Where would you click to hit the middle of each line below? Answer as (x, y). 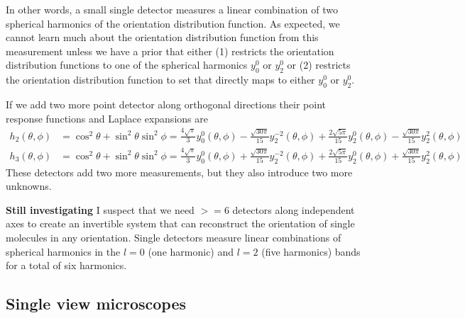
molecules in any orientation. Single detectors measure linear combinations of (174, 238)
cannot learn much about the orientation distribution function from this (162, 37)
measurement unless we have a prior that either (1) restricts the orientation (170, 51)
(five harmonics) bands (311, 251)
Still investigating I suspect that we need (100, 209)
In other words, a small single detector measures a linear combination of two (172, 9)
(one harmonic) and (191, 251)
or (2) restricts (319, 65)
